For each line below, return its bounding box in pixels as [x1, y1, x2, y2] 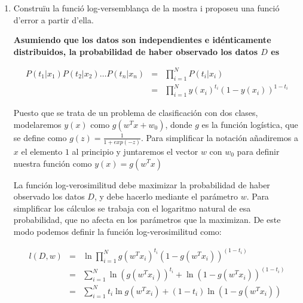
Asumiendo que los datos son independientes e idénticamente [13, 33, 271, 46]
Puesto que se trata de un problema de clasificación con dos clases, [13, 106, 258, 119]
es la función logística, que [201, 118, 298, 130]
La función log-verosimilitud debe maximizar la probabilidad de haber [13, 178, 270, 191]
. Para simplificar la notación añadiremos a [140, 131, 298, 143]
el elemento [21, 145, 63, 157]
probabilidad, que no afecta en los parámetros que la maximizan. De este [13, 213, 281, 226]
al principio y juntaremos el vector [72, 145, 198, 157]
